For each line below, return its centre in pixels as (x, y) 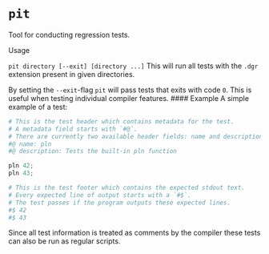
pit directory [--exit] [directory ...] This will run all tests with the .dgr (133, 66)
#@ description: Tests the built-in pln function (93, 151)
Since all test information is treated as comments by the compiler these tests (134, 233)
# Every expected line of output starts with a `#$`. (100, 195)
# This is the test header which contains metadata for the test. (121, 121)
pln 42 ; (21, 166)
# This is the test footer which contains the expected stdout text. (127, 188)
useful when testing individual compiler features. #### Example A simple (129, 98)
